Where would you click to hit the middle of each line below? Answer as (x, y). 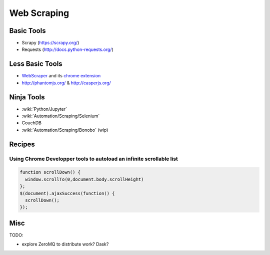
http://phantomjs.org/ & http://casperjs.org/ (66, 83)
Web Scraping (39, 13)
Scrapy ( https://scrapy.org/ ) (50, 43)
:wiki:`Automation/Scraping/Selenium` (61, 116)
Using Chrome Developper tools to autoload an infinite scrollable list (94, 159)
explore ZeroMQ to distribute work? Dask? (65, 244)
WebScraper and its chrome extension (61, 76)
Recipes (22, 144)
